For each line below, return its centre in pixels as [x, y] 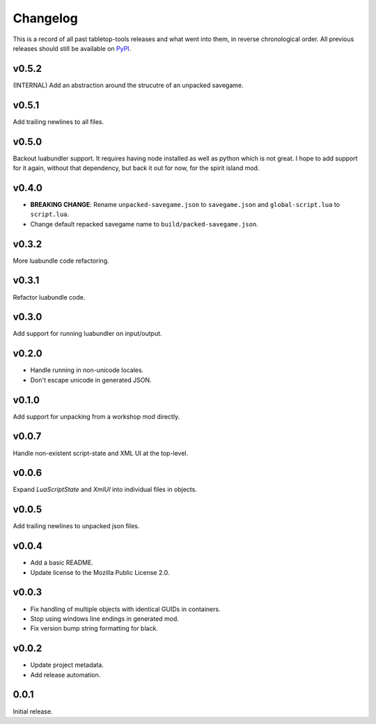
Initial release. [33, 711]
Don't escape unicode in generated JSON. [91, 380]
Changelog [45, 18]
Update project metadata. [67, 665]
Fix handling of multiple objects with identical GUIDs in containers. [125, 609]
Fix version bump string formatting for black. [94, 629]
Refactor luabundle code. [49, 297]
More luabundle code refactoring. [61, 261]
